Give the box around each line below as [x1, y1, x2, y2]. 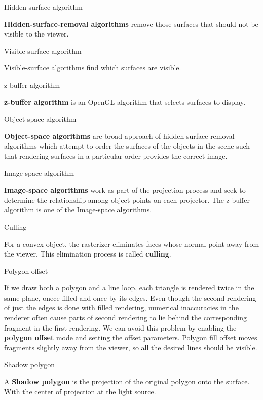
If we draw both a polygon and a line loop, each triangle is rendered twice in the [4, 282, 254, 293]
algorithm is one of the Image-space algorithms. [4, 204, 152, 215]
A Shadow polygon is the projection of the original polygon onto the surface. [4, 376, 250, 387]
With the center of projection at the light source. [4, 386, 156, 396]
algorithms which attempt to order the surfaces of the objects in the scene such [4, 140, 250, 151]
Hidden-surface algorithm [4, 2, 83, 12]
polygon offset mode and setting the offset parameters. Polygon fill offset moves [4, 332, 257, 343]
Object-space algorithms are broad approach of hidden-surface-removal [4, 130, 235, 141]
